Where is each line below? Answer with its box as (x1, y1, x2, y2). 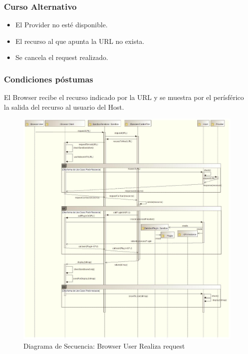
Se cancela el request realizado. (15, 52, 108, 62)
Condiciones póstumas (4, 73, 93, 85)
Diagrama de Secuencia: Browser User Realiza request (23, 340, 185, 351)
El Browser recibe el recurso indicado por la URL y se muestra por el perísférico (4, 92, 244, 102)
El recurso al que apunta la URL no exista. (15, 36, 145, 46)
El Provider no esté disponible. (15, 20, 108, 30)
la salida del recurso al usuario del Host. (4, 101, 124, 112)
